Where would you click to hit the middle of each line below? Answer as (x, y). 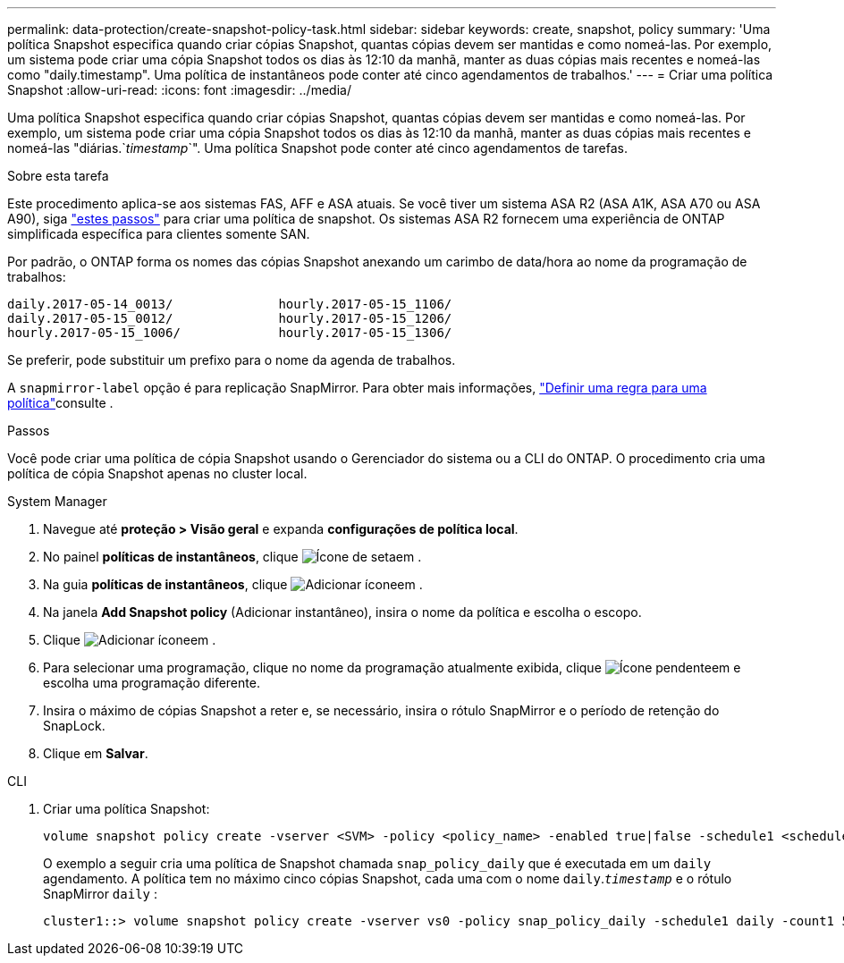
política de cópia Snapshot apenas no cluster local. (157, 473)
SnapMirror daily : (100, 894)
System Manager (57, 501)
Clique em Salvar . (96, 753)
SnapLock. (74, 726)
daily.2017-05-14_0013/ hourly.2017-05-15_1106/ (230, 304)
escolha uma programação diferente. (152, 683)
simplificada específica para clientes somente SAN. (159, 234)
